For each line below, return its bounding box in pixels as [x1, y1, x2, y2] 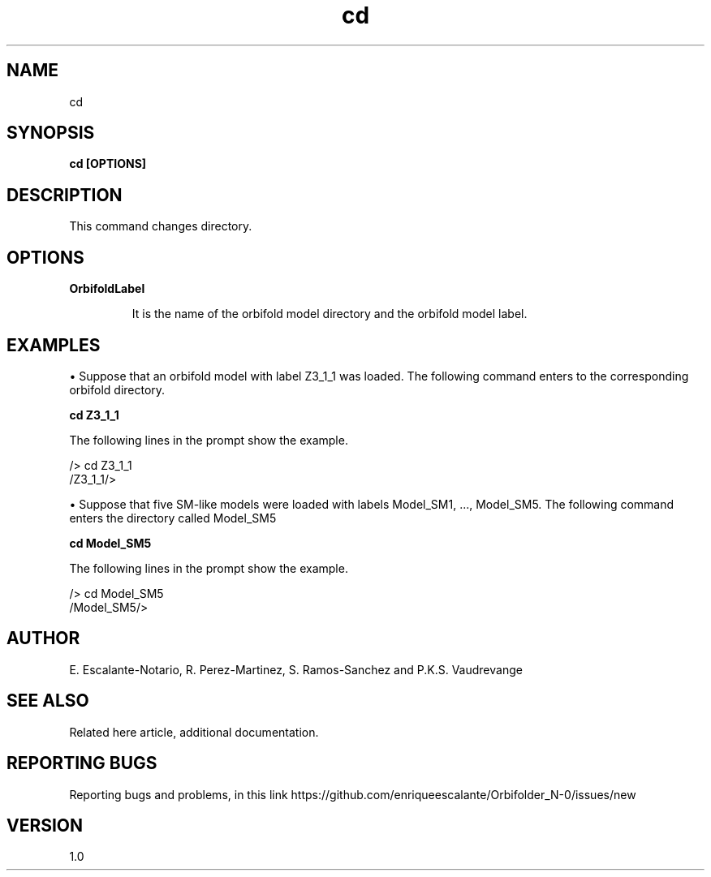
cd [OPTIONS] [69, 157, 147, 171]
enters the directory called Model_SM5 [69, 510, 277, 525]
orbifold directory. [69, 382, 166, 397]
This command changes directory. [69, 219, 252, 234]
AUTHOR [6, 628, 80, 649]
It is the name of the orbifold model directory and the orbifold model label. [131, 307, 528, 321]
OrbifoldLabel [69, 282, 145, 296]
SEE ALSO [6, 690, 89, 711]
